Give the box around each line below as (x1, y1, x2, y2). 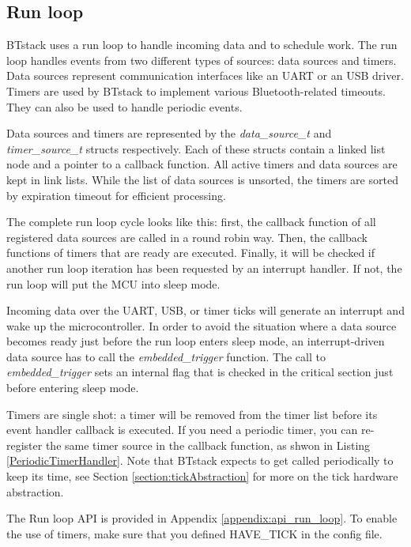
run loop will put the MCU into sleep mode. (6, 275, 221, 292)
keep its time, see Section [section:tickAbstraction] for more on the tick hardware (6, 468, 398, 485)
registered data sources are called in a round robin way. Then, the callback (6, 228, 368, 245)
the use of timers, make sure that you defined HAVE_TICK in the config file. (6, 525, 383, 541)
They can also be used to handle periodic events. (6, 98, 243, 115)
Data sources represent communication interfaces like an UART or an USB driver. (6, 67, 404, 84)
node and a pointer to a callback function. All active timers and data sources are (6, 156, 398, 172)
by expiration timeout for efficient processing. (6, 187, 226, 203)
